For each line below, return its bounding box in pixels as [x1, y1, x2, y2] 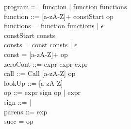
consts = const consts [4, 39, 68, 50]
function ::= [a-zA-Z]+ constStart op [4, 11, 114, 21]
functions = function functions [4, 20, 95, 31]
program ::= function [4, 1, 67, 11]
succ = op [4, 116, 33, 126]
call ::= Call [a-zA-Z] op [4, 68, 76, 78]
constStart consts [4, 30, 55, 40]
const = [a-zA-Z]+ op [4, 49, 68, 59]
